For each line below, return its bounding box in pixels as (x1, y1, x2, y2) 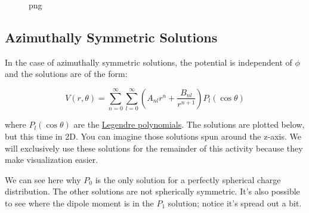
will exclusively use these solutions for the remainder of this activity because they (5, 141, 303, 154)
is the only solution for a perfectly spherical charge (95, 173, 281, 186)
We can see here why (5, 173, 81, 186)
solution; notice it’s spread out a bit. (168, 196, 302, 209)
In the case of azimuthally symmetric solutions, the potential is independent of (5, 55, 292, 68)
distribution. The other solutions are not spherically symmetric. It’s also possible (5, 185, 300, 197)
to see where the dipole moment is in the (5, 196, 154, 209)
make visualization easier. (5, 153, 98, 166)
